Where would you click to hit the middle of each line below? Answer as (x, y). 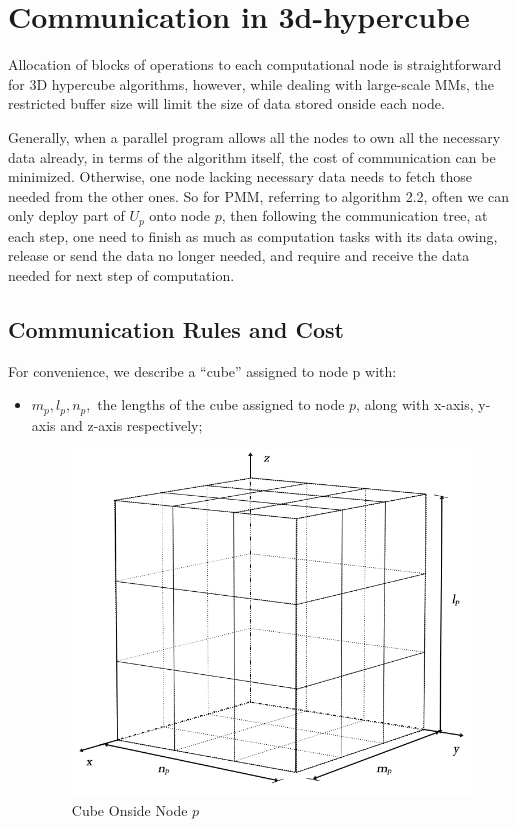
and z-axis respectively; (131, 424)
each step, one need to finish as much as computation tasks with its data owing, (253, 235)
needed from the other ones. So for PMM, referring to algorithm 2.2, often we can (259, 195)
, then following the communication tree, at (354, 215)
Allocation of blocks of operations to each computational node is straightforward (255, 64)
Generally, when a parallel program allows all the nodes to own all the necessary (254, 136)
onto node (180, 215)
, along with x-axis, (415, 404)
